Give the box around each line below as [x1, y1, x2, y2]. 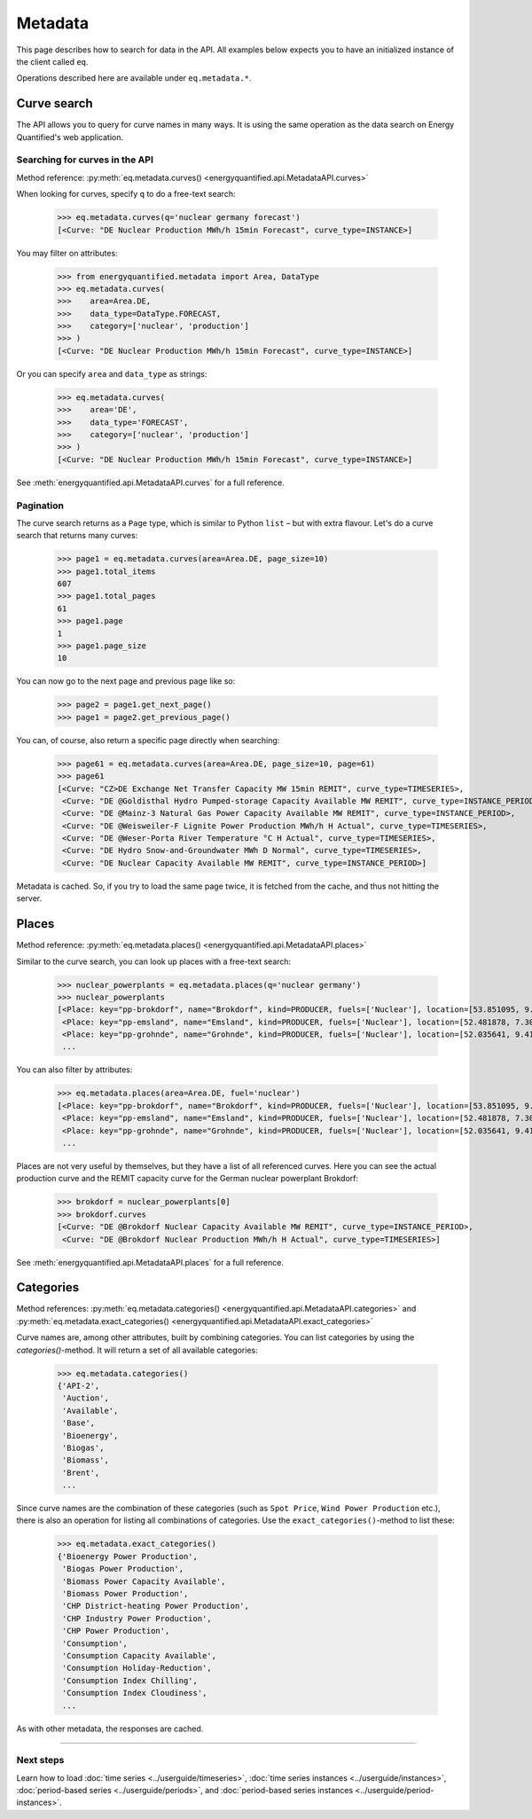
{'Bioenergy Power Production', [57, 1551, 199, 1561]
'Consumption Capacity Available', [62, 1650, 217, 1660]
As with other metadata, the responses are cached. [16, 1723, 204, 1734]
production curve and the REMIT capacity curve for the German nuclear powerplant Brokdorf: [16, 1173, 359, 1184]
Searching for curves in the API [16, 153, 154, 166]
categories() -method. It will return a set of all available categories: [16, 1345, 258, 1355]
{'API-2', [57, 1380, 100, 1391]
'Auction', [62, 1393, 110, 1403]
